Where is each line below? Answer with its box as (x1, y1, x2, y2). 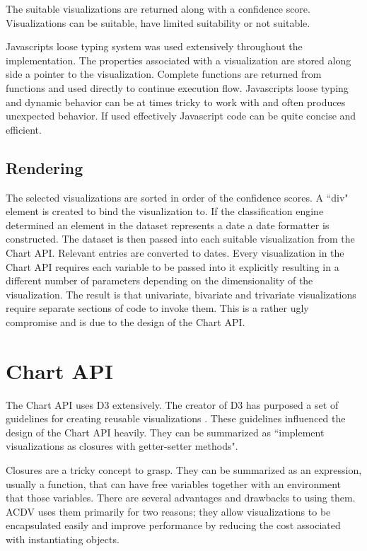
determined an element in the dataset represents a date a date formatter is (6, 217, 330, 232)
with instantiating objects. (6, 531, 120, 546)
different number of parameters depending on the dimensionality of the (6, 273, 313, 288)
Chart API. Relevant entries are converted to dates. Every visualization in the (6, 245, 344, 260)
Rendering (6, 156, 83, 178)
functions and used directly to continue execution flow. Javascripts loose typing (6, 80, 349, 95)
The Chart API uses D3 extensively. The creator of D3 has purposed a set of (6, 397, 339, 412)
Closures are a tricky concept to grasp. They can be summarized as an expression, (6, 462, 362, 477)
